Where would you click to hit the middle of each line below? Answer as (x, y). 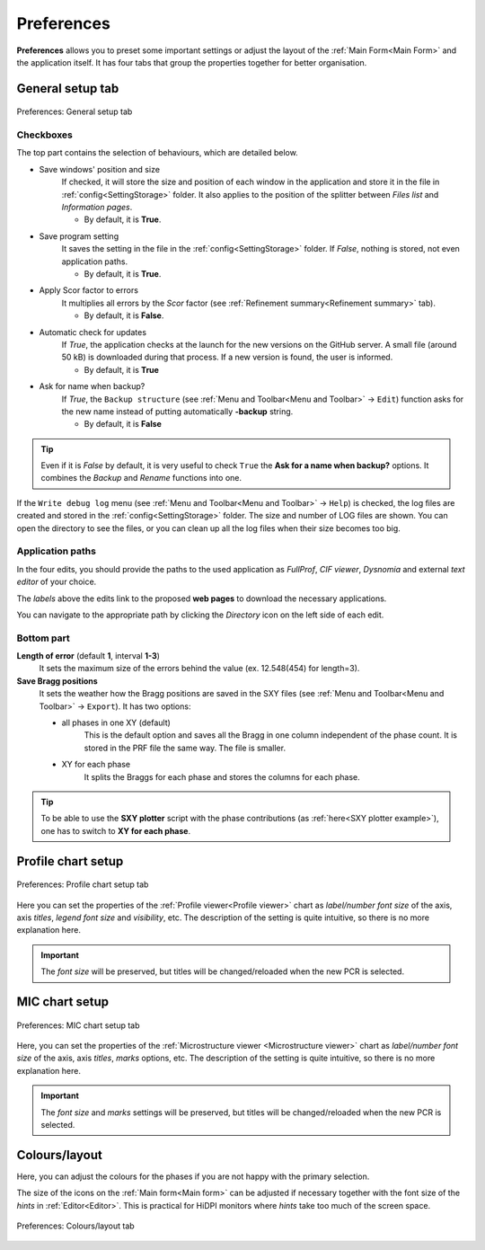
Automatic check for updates (93, 332)
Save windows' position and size (100, 169)
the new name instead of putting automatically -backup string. (177, 411)
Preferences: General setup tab (75, 111)
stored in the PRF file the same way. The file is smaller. (185, 748)
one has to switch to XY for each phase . (116, 830)
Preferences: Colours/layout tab (75, 1226)
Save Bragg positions (57, 681)
